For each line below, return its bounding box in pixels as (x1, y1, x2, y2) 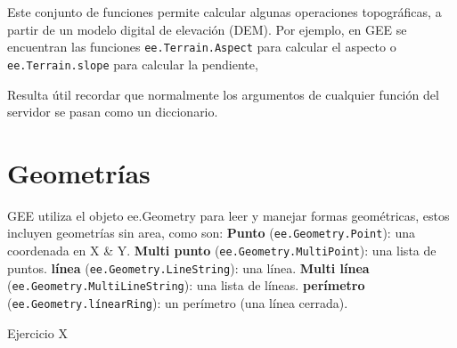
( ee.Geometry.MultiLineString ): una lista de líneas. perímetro (7, 276, 365, 295)
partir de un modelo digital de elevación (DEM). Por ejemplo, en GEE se (7, 20, 407, 38)
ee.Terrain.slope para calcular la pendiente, (7, 54, 258, 73)
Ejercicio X (7, 323, 68, 342)
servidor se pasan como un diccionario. (7, 102, 218, 121)
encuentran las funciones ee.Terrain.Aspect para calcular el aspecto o (7, 37, 396, 56)
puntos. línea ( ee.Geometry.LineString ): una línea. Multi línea (7, 258, 370, 277)
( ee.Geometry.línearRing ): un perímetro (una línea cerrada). (7, 294, 348, 312)
